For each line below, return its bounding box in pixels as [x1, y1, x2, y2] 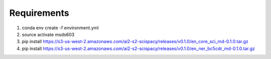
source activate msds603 [22, 31, 75, 37]
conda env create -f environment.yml [22, 25, 99, 31]
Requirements [9, 7, 70, 18]
